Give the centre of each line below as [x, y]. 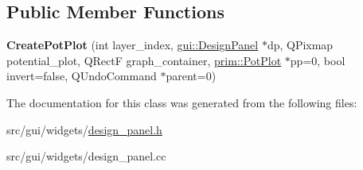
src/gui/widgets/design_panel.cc [86, 156]
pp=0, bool [318, 60]
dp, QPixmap [300, 45]
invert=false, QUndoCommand [82, 76]
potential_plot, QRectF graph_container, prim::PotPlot [144, 60]
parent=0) [191, 76]
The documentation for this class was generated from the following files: [182, 102]
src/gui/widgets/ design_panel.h [84, 129]
